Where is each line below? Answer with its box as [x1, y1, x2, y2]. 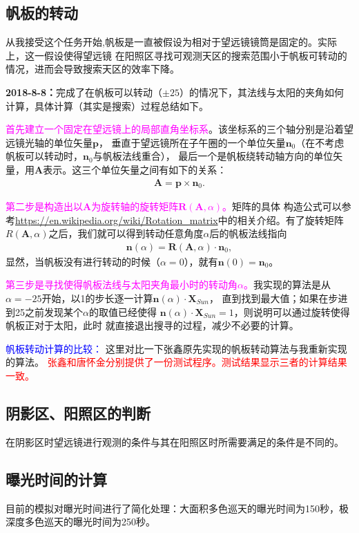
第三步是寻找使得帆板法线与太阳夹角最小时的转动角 [6, 277, 237, 292]
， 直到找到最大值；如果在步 [208, 291, 338, 306]
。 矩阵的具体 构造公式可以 [222, 199, 342, 214]
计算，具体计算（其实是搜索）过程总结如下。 [6, 98, 208, 113]
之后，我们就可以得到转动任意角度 [48, 226, 204, 241]
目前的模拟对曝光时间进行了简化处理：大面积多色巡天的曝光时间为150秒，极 [6, 501, 349, 515]
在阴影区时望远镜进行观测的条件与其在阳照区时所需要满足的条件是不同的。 [6, 434, 344, 449]
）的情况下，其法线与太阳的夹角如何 [179, 84, 344, 99]
